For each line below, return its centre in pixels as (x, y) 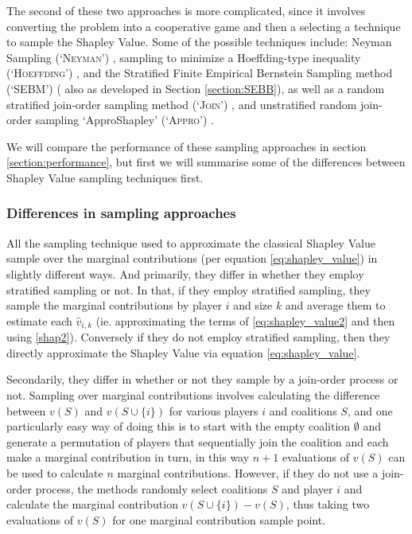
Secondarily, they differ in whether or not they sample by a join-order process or (202, 379)
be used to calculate (55, 472)
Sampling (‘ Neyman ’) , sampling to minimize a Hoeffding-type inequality (184, 57)
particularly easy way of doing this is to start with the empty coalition (179, 426)
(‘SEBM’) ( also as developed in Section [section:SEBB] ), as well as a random (196, 88)
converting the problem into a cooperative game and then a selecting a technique (204, 26)
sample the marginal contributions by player (114, 305)
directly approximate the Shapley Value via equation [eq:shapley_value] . (183, 352)
